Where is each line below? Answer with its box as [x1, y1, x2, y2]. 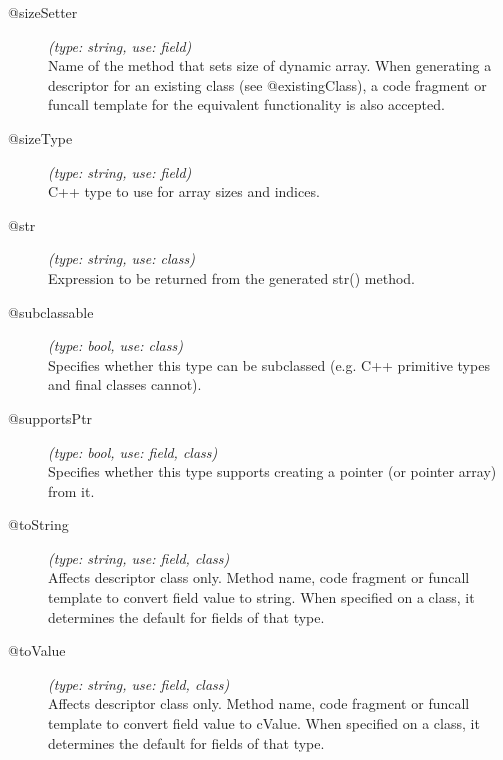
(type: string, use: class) [48, 248, 195, 269]
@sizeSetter [8, 2, 78, 22]
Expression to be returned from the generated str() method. [48, 267, 416, 288]
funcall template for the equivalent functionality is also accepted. [48, 94, 445, 115]
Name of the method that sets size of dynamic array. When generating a [48, 55, 492, 76]
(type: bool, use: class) [48, 335, 183, 356]
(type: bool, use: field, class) [48, 441, 218, 462]
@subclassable [8, 301, 94, 322]
